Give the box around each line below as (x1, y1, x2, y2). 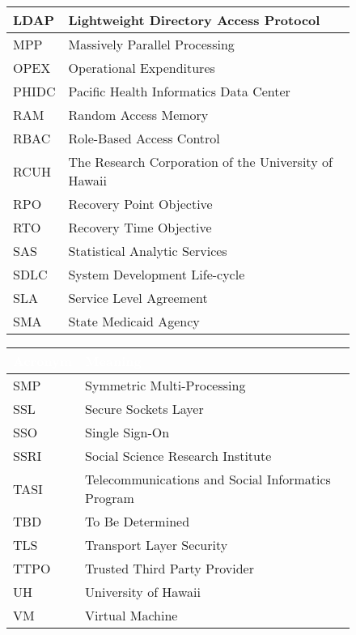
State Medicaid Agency (68, 312, 200, 330)
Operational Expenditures (68, 58, 215, 77)
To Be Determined (85, 512, 190, 531)
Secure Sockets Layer (85, 399, 204, 418)
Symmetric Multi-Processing (85, 376, 246, 394)
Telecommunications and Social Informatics (85, 470, 331, 488)
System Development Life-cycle (68, 265, 245, 283)
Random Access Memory (68, 105, 209, 124)
